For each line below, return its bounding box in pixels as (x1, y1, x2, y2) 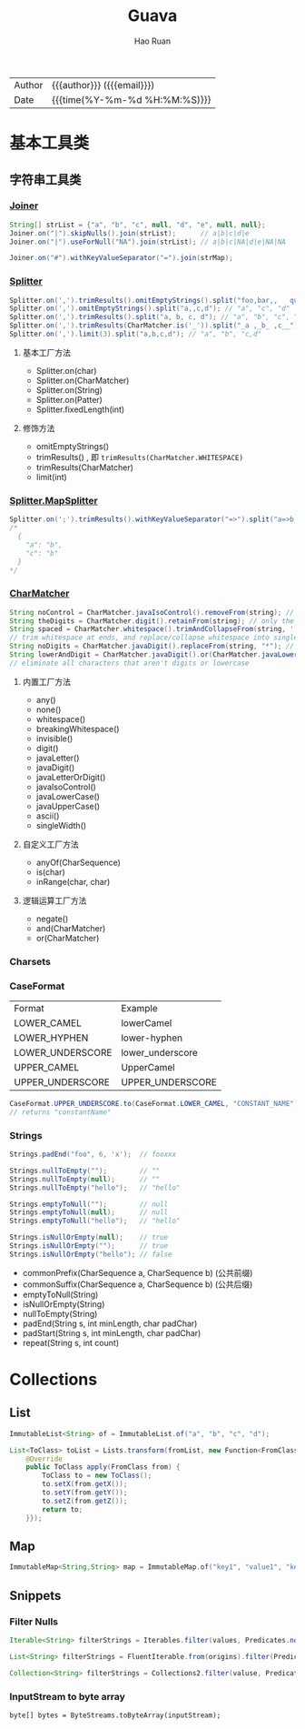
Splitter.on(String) (35, 384, 103, 396)
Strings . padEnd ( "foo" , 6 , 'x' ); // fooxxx (9, 1150, 177, 1160)
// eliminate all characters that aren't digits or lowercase (9, 658, 250, 668)
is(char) (35, 866, 65, 878)
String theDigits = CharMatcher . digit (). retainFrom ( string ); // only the (9, 616, 295, 626)
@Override (25, 1454, 64, 1463)
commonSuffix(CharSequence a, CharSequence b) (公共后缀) (22, 1279, 253, 1290)
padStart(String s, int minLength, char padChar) (22, 1327, 202, 1338)
